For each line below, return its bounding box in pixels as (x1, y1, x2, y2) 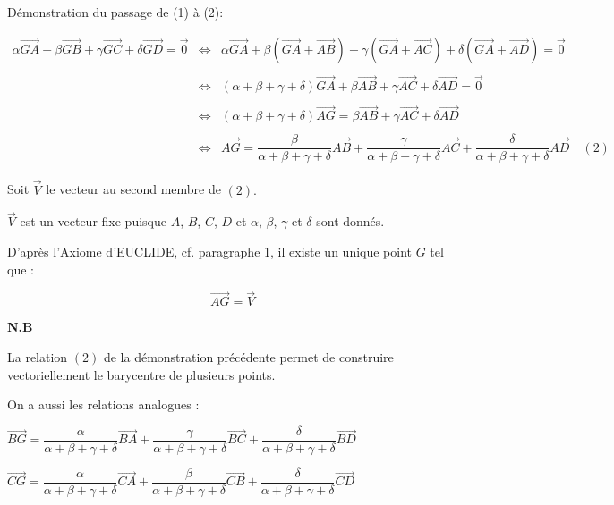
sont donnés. (316, 212, 385, 231)
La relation (7, 347, 68, 366)
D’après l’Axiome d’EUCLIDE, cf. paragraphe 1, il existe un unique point (7, 241, 413, 260)
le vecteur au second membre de (46, 180, 221, 198)
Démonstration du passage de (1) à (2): (7, 3, 224, 21)
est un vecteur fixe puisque (20, 212, 166, 231)
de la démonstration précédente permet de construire (103, 347, 394, 366)
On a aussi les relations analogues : (7, 395, 200, 414)
